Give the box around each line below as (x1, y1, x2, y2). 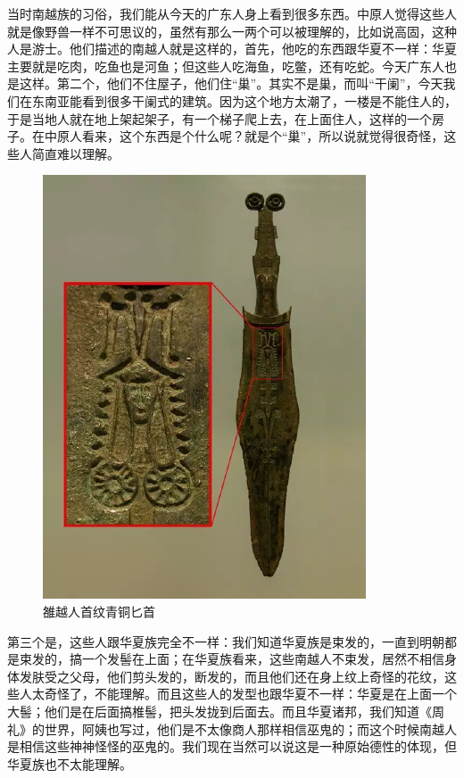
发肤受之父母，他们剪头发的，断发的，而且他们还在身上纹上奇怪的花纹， (19, 666, 444, 685)
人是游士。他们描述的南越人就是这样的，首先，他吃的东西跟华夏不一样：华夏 (7, 39, 457, 58)
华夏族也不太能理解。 (7, 754, 132, 773)
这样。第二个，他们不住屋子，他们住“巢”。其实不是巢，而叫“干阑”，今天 (19, 74, 443, 93)
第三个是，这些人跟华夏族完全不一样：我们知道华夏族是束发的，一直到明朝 (7, 632, 444, 650)
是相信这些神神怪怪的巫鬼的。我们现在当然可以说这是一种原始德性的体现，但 (7, 737, 457, 756)
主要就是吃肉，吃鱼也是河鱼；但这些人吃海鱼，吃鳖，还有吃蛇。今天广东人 (7, 56, 444, 75)
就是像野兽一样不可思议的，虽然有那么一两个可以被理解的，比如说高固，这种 (7, 21, 457, 40)
